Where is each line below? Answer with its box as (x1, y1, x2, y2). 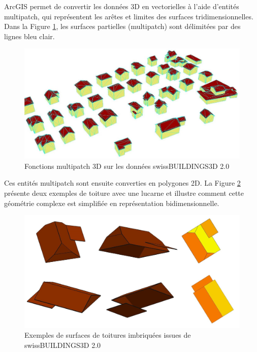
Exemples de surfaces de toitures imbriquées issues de (24, 330, 191, 340)
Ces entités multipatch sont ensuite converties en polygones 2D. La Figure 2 (4, 178, 241, 188)
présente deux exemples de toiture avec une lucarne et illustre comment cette (4, 187, 244, 198)
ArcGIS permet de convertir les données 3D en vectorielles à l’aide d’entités (4, 1, 239, 11)
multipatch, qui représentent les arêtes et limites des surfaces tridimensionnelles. (4, 11, 253, 21)
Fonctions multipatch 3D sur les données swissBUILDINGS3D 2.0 (24, 160, 230, 171)
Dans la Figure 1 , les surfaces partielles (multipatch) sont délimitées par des (4, 21, 241, 32)
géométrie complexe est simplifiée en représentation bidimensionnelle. (4, 197, 219, 208)
